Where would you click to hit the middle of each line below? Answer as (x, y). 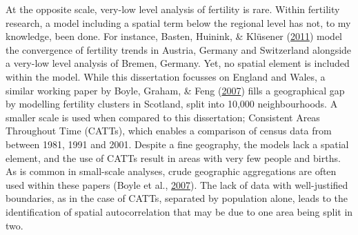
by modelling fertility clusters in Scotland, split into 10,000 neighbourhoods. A (172, 104)
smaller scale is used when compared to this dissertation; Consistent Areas (163, 117)
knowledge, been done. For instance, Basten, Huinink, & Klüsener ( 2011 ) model (174, 36)
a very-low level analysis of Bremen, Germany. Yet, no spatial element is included (178, 63)
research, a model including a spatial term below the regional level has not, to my (178, 22)
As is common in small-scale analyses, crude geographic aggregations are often (171, 171)
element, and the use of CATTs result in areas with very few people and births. (173, 157)
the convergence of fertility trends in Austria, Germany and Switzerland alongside (179, 49)
